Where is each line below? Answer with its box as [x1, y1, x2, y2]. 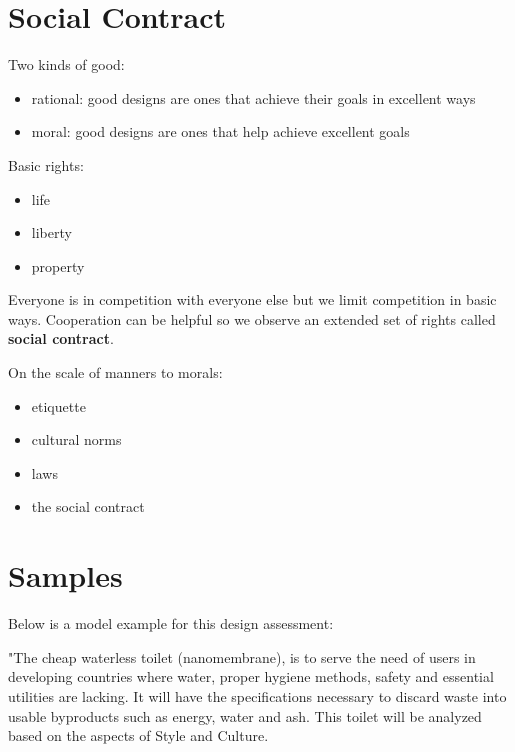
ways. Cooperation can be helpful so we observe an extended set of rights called [8, 308, 496, 329]
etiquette [31, 395, 86, 416]
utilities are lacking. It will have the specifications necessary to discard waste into [8, 685, 507, 706]
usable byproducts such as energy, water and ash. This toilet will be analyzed [8, 705, 482, 726]
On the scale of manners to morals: [8, 362, 223, 383]
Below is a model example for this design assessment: [8, 613, 334, 634]
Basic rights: [8, 154, 84, 175]
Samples [8, 555, 123, 596]
